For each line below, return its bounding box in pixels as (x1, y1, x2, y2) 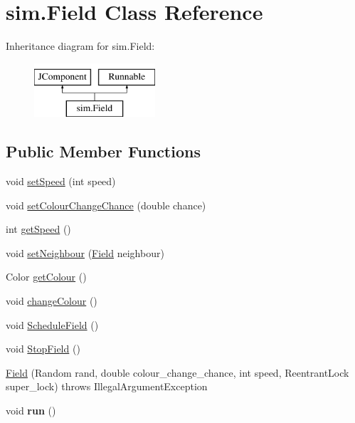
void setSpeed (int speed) (6, 174, 116, 189)
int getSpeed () (6, 221, 71, 236)
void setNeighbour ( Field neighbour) (6, 245, 164, 260)
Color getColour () (6, 269, 87, 284)
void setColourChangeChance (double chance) (6, 197, 206, 212)
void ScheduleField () (6, 317, 99, 332)
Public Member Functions (6, 140, 201, 162)
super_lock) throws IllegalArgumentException (6, 379, 208, 394)
